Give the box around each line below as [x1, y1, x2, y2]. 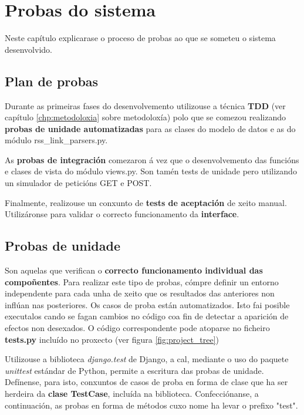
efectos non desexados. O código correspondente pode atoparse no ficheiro [5, 322, 270, 334]
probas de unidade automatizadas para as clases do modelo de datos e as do [5, 122, 296, 134]
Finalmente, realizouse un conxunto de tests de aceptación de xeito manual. [5, 196, 287, 208]
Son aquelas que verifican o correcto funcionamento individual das [5, 264, 263, 276]
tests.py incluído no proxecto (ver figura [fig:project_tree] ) [5, 333, 219, 345]
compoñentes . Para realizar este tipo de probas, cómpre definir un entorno [5, 275, 279, 288]
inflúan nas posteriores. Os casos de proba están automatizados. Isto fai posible [5, 298, 290, 311]
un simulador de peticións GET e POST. [5, 177, 152, 189]
